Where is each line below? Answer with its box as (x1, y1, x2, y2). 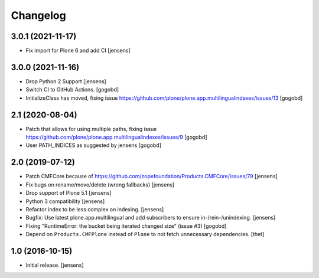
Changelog (11, 9, 66, 22)
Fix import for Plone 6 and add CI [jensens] (25, 47, 131, 54)
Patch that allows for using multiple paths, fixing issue (25, 125, 157, 132)
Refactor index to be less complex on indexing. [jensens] (25, 205, 164, 212)
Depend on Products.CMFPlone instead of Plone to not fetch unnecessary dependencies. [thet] (25, 231, 265, 238)
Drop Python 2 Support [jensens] (25, 77, 106, 85)
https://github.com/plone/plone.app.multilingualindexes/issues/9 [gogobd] (25, 133, 207, 141)
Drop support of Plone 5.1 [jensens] (25, 189, 112, 197)
